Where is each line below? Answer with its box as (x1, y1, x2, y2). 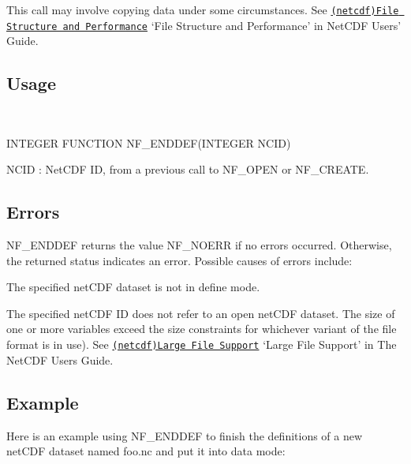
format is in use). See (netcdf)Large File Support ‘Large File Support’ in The (6, 336, 397, 353)
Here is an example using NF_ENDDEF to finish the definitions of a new (6, 427, 363, 443)
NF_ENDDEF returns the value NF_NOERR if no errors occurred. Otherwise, (6, 237, 392, 253)
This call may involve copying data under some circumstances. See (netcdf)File (6, 2, 399, 17)
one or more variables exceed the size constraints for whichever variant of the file (6, 320, 397, 337)
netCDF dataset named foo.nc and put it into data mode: (6, 443, 286, 459)
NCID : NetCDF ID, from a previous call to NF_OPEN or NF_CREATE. (6, 161, 369, 178)
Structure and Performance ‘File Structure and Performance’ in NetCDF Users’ (6, 17, 402, 33)
